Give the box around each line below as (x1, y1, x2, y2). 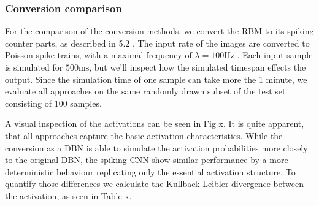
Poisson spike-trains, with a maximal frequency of (5, 48, 192, 61)
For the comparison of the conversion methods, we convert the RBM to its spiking (5, 25, 314, 37)
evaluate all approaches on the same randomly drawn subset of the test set (5, 85, 286, 97)
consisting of (5, 96, 52, 109)
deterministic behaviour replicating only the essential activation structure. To (5, 165, 296, 178)
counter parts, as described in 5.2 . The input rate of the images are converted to (5, 36, 310, 49)
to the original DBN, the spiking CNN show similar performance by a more (5, 153, 288, 166)
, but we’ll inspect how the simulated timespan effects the (89, 61, 306, 73)
